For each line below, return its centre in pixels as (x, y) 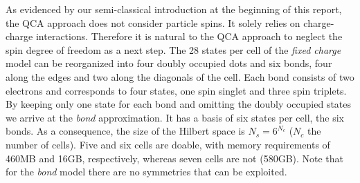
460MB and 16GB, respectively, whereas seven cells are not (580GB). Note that (175, 158)
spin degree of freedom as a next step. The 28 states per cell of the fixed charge (173, 49)
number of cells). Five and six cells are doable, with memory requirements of (168, 144)
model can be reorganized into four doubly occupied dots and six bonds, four (169, 63)
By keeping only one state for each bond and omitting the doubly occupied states (179, 104)
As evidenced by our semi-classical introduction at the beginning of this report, (174, 9)
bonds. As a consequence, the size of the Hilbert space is (125, 131)
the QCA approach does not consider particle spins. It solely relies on (153, 22)
